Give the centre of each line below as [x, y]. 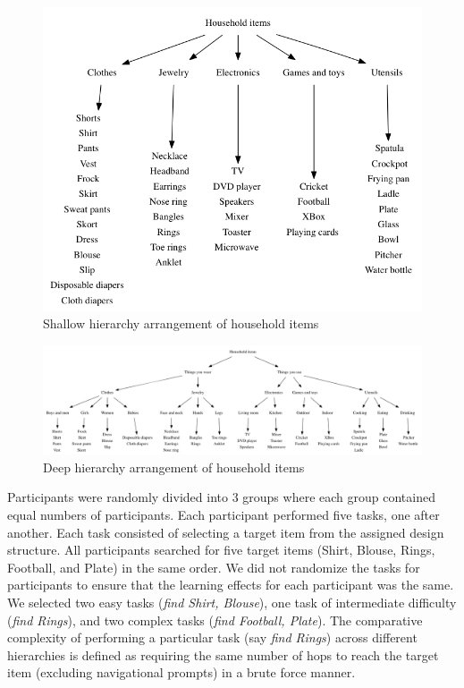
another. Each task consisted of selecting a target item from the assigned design [226, 532]
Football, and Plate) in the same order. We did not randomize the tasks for [214, 567]
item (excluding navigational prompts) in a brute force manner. [181, 672]
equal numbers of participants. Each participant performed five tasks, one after [224, 515]
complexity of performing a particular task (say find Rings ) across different [212, 637]
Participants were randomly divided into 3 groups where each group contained [221, 497]
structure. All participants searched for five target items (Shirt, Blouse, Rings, [221, 550]
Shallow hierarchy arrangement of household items [181, 323]
